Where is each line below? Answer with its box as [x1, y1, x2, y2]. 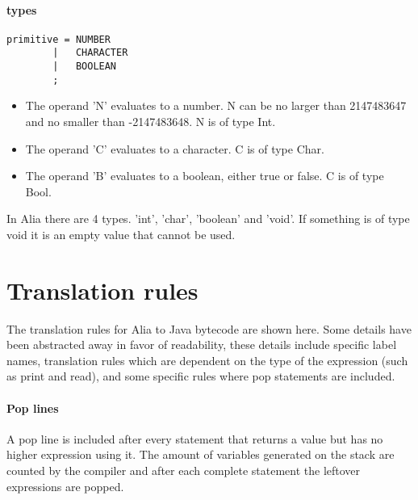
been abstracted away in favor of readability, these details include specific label [6, 336, 397, 353]
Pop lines [6, 399, 59, 416]
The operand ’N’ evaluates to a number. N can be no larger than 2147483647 [25, 97, 407, 114]
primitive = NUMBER [6, 33, 111, 45]
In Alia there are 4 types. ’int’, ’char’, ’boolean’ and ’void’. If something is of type [6, 210, 410, 227]
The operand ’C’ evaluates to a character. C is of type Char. [25, 140, 324, 157]
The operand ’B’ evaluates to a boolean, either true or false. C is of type [25, 167, 384, 184]
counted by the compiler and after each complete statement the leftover [6, 462, 361, 479]
